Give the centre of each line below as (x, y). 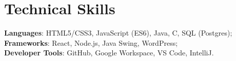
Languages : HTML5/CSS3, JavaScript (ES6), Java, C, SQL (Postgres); (118, 33)
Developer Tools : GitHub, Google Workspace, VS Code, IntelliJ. (109, 53)
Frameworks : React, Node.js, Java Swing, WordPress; (91, 42)
